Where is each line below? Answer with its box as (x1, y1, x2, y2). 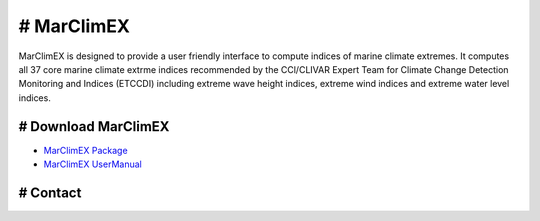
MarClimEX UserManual (43, 158, 142, 170)
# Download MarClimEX (18, 118, 170, 135)
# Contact (18, 184, 82, 201)
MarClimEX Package (43, 144, 129, 156)
